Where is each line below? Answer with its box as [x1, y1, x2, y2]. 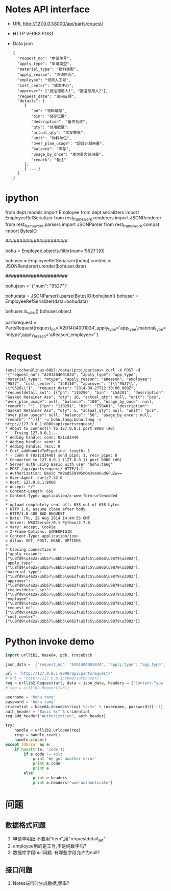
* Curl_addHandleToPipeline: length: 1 [5, 448, 90, 453]
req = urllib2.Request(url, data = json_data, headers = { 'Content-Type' [5, 680, 166, 686]
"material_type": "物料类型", [17, 67, 79, 72]
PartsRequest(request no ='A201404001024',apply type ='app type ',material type [5, 325, 163, 333]
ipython [5, 192, 39, 204]
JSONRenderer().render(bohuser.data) [5, 263, 87, 270]
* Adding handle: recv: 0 [5, 444, 60, 449]
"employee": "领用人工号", [17, 77, 71, 82]
